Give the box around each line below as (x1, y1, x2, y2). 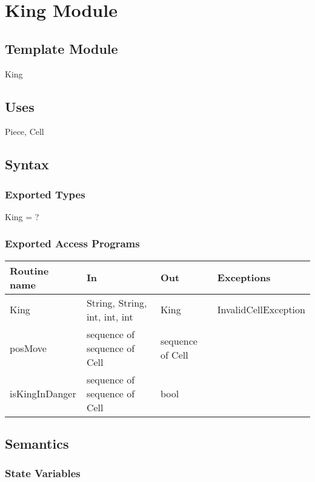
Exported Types (5, 186, 85, 201)
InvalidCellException (217, 302, 305, 317)
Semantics (5, 434, 69, 453)
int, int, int (86, 309, 133, 324)
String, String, (86, 295, 147, 310)
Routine (10, 263, 49, 278)
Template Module (5, 39, 118, 57)
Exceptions (217, 270, 271, 285)
